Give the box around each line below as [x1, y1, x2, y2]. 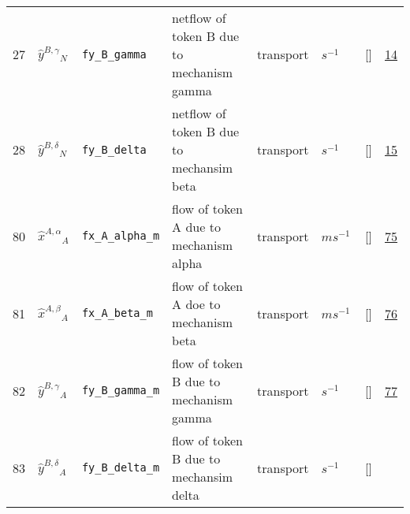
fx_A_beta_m [81, 307, 153, 319]
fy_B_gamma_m [81, 384, 160, 397]
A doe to [172, 295, 221, 313]
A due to [172, 218, 221, 236]
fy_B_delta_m [81, 461, 160, 474]
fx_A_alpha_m [81, 229, 160, 242]
